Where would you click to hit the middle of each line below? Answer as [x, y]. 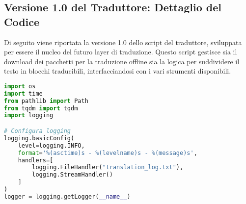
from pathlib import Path [46, 101]
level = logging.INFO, [51, 145]
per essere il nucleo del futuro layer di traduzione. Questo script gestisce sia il [121, 52]
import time [23, 93]
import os [20, 86]
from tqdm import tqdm [41, 108]
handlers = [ [36, 160]
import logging [29, 115]
